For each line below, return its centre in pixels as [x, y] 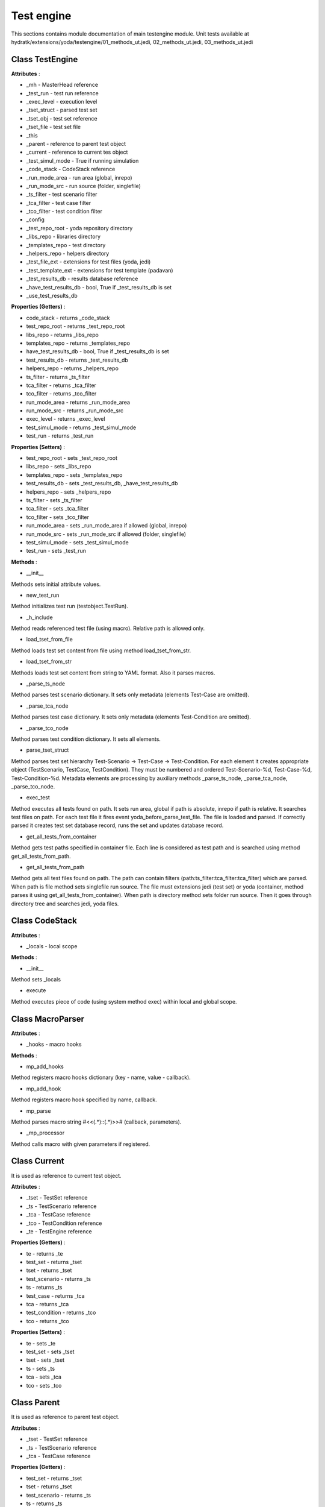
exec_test [38, 798]
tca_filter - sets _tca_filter [57, 509]
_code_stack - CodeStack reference [71, 169]
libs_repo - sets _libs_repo [59, 467]
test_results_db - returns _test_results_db [77, 360]
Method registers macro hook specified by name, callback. [84, 1100]
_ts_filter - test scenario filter [62, 194]
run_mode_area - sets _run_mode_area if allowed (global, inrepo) [107, 526]
